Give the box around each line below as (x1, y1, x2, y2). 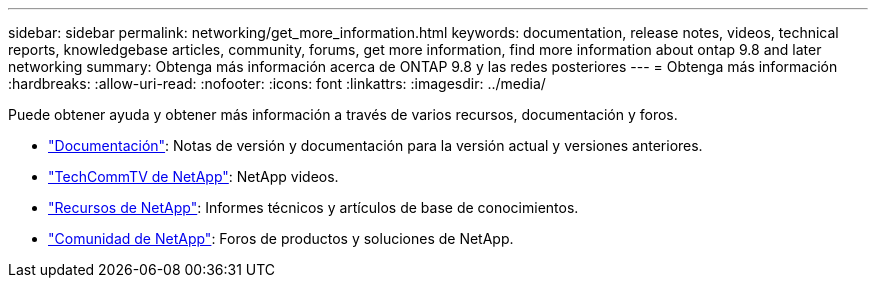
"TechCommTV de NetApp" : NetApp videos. (48, 168, 339, 185)
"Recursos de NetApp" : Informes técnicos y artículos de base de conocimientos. (48, 199, 579, 216)
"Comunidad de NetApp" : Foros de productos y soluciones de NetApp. (48, 230, 514, 247)
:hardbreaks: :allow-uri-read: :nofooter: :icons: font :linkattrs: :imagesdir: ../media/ (8, 75, 546, 92)
